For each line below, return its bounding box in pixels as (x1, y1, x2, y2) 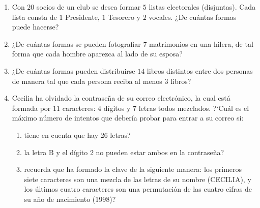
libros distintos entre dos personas (147, 65, 253, 76)
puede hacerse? (12, 21, 59, 32)
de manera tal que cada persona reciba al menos (12, 75, 162, 86)
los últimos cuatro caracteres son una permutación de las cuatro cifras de (24, 184, 252, 194)
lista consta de (12, 11, 57, 22)
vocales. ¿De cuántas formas (149, 11, 237, 22)
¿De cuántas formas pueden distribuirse (12, 65, 135, 76)
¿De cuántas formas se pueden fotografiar (12, 38, 141, 49)
